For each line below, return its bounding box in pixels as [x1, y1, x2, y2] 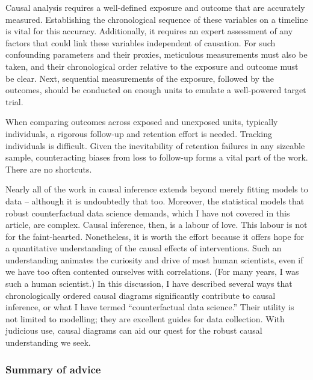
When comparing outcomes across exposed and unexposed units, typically [5, 115, 278, 128]
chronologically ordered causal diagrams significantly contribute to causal [5, 289, 276, 301]
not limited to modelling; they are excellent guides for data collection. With [5, 312, 285, 325]
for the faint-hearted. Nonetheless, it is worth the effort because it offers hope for [5, 230, 305, 242]
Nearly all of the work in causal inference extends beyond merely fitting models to [5, 183, 308, 195]
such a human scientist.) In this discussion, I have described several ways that [5, 277, 293, 290]
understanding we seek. [5, 336, 91, 349]
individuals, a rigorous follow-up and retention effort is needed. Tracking [5, 127, 273, 139]
